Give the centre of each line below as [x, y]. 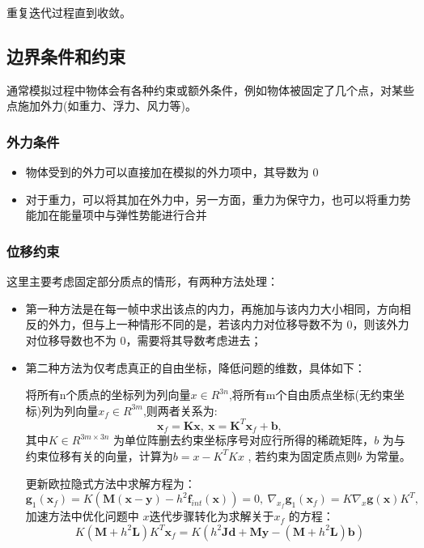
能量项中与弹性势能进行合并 [133, 215]
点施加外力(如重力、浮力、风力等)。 [102, 106]
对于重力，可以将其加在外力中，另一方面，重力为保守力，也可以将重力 [212, 199]
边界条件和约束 [66, 55]
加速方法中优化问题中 [82, 516]
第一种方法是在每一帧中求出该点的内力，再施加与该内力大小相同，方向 [212, 308]
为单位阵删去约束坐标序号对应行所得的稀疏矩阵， [244, 440]
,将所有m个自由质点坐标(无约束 [311, 395]
